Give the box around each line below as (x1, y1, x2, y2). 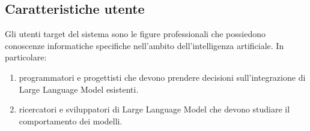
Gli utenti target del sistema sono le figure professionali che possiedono (5, 28, 266, 40)
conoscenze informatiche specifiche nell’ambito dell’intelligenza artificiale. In (5, 39, 284, 51)
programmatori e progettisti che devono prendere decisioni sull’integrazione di (19, 71, 306, 83)
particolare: (5, 51, 47, 63)
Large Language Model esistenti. (19, 83, 139, 95)
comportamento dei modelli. (19, 114, 123, 127)
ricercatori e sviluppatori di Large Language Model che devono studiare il (19, 103, 290, 115)
